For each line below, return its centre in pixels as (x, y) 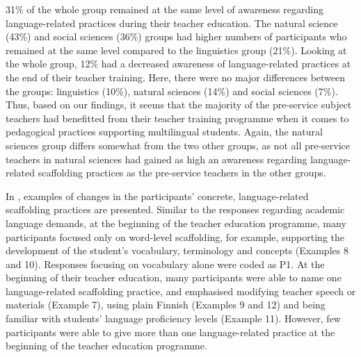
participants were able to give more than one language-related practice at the (170, 332)
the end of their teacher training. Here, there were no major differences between (176, 77)
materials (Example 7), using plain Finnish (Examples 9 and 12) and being (166, 305)
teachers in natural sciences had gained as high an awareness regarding (157, 159)
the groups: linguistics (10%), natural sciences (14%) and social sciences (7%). (172, 91)
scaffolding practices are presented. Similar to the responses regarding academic (175, 209)
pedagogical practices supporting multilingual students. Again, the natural (164, 132)
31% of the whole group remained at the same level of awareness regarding (165, 9)
